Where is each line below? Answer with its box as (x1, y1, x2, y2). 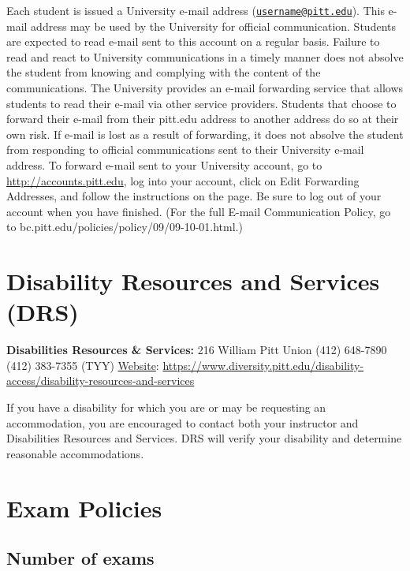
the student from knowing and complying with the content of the (6, 64, 321, 80)
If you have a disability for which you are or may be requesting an (6, 399, 326, 416)
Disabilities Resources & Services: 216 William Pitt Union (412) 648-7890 (6, 341, 387, 358)
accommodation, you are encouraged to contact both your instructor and (6, 414, 359, 431)
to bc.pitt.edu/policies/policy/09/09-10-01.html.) (6, 218, 243, 235)
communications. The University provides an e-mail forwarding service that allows (6, 80, 404, 96)
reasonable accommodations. (6, 445, 144, 461)
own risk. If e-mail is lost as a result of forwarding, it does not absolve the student (6, 125, 404, 142)
